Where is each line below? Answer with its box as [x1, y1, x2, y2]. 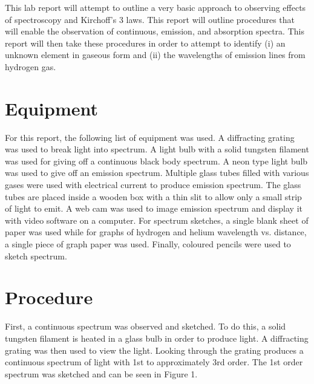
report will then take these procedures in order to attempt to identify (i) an [5, 36, 286, 49]
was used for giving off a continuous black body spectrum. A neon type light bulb [5, 154, 308, 167]
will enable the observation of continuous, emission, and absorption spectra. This [5, 25, 304, 37]
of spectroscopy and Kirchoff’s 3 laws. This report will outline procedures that [5, 13, 295, 25]
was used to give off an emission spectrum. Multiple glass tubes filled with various [5, 166, 309, 179]
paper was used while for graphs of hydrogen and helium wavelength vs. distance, [5, 226, 307, 238]
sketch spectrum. [5, 249, 67, 262]
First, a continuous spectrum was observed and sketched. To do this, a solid [5, 320, 286, 333]
